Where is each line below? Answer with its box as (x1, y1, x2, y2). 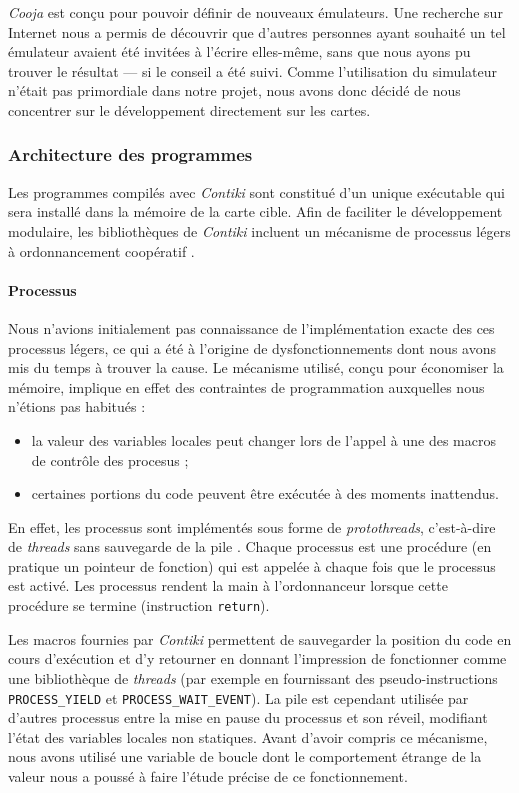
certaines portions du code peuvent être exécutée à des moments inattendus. (31, 483, 499, 504)
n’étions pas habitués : (8, 396, 146, 417)
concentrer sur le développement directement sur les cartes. (8, 99, 371, 120)
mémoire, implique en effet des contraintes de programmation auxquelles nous (8, 376, 485, 397)
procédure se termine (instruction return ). (8, 595, 270, 616)
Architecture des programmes (8, 142, 253, 167)
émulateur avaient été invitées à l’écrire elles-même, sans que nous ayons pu (8, 41, 471, 62)
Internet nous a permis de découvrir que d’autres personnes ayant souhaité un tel (8, 21, 506, 42)
